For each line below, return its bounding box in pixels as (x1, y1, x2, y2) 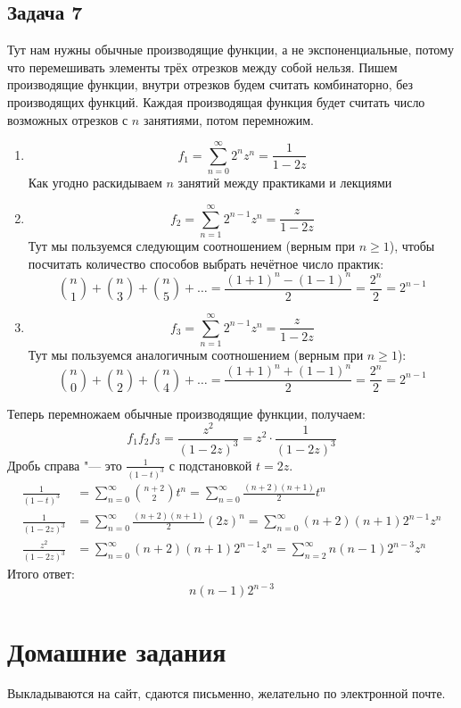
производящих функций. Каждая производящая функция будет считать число (7, 92, 425, 111)
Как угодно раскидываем (28, 173, 162, 192)
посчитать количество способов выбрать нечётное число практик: (28, 254, 384, 272)
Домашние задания (7, 632, 226, 669)
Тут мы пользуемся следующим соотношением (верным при (28, 237, 356, 255)
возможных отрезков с (7, 110, 128, 129)
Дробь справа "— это (7, 455, 122, 474)
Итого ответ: (7, 564, 75, 583)
